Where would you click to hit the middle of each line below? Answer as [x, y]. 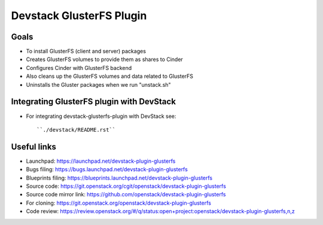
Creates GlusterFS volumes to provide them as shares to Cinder [105, 59]
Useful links [34, 147]
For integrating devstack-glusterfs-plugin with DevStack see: [101, 116]
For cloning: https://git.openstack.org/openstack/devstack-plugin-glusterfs [119, 203]
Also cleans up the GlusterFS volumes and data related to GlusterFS [110, 76]
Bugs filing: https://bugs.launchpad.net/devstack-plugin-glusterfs [107, 169]
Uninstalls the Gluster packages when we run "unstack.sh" [98, 84]
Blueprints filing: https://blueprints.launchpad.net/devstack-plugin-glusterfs [119, 178]
